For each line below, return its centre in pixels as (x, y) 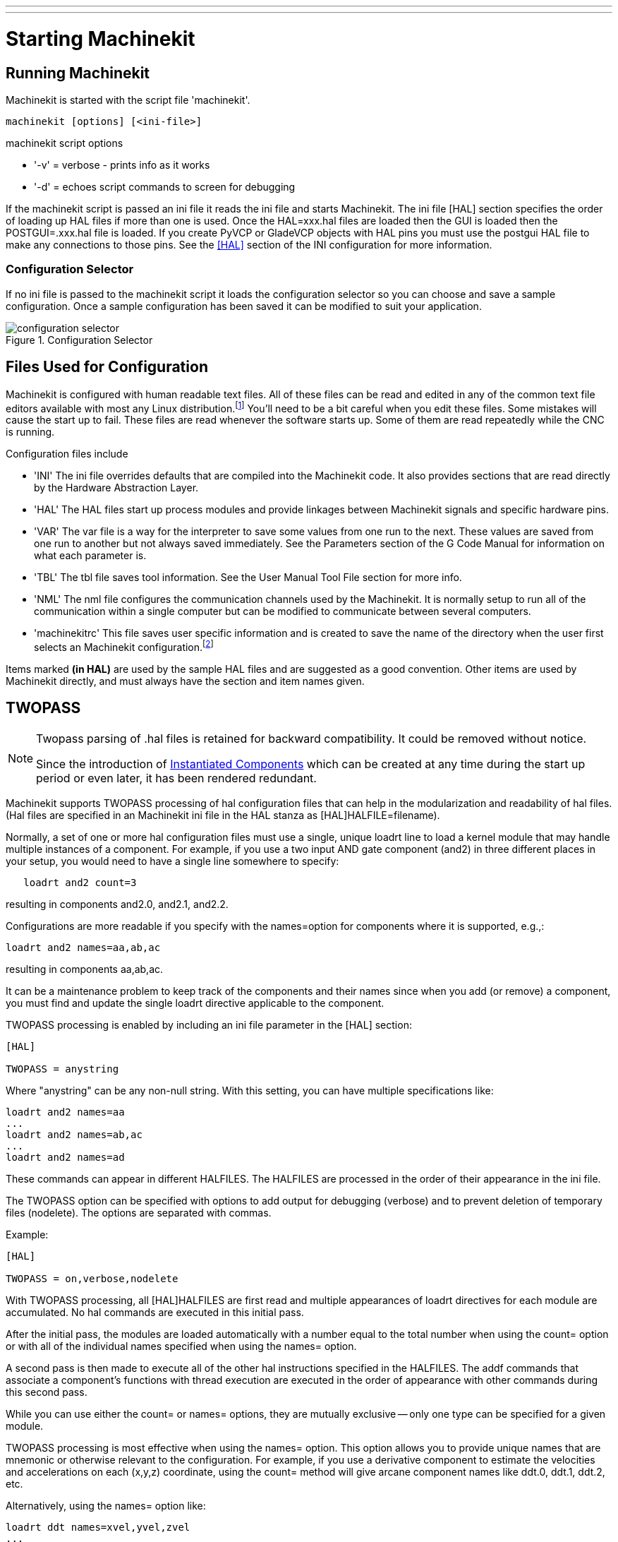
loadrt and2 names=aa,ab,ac (83, 947)
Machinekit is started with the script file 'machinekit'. (128, 100)
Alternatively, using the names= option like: (106, 1505)
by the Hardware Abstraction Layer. (116, 488)
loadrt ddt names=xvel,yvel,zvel (98, 1527)
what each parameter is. (90, 556)
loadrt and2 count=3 (80, 882)
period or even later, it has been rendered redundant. (176, 778)
